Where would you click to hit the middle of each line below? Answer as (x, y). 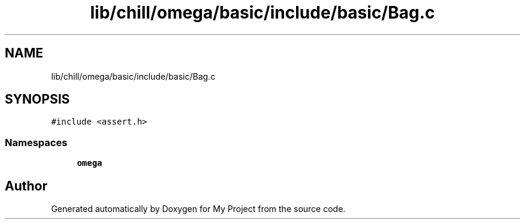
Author (26, 186)
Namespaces (36, 142)
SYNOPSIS (37, 99)
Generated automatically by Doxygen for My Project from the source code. (198, 209)
